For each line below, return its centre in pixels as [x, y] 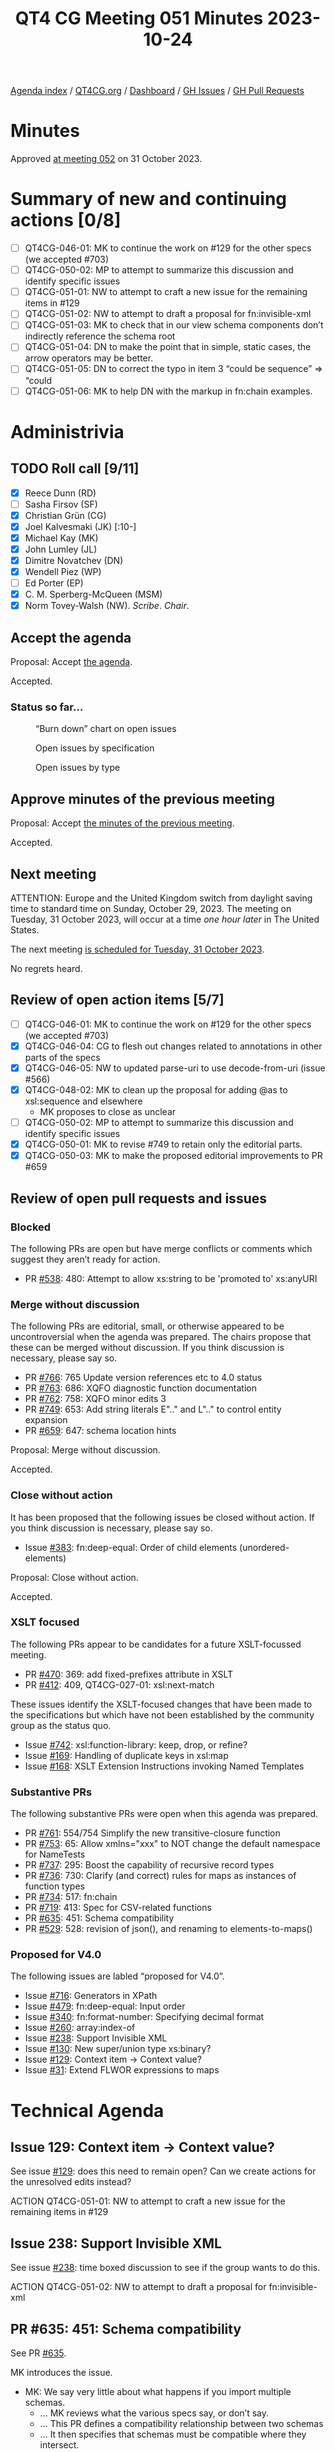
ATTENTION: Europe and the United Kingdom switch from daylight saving [161, 898]
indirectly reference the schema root [100, 336]
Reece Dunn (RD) [60, 493]
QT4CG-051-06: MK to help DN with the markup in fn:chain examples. [168, 391]
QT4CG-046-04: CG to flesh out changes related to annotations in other [173, 1046]
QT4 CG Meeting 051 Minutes [139, 18]
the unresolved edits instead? [71, 2182]
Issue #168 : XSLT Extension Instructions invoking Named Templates [164, 1766]
